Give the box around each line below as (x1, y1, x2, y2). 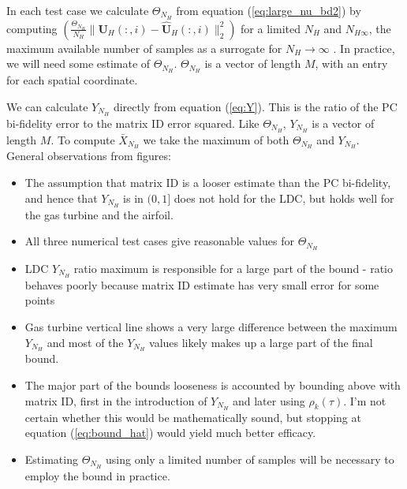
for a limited (241, 20, 301, 36)
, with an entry (315, 55, 388, 72)
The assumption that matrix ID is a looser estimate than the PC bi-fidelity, (24, 174, 391, 191)
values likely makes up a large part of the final (149, 334, 373, 350)
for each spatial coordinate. (6, 72, 138, 88)
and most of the (47, 334, 124, 350)
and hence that (24, 189, 98, 206)
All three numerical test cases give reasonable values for (24, 233, 294, 249)
